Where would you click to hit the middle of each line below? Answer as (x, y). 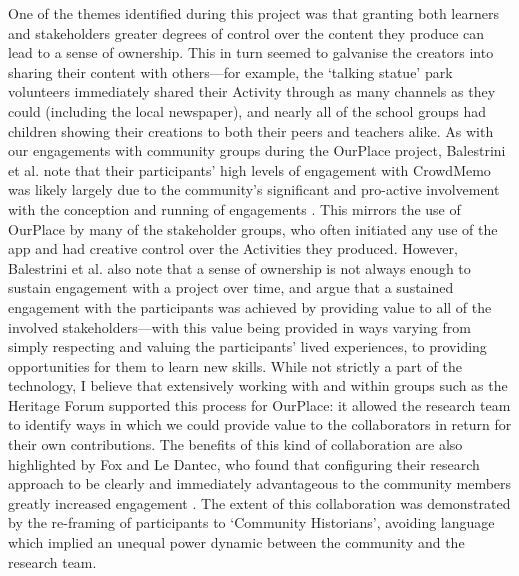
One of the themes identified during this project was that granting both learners (253, 13)
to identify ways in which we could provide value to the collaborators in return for (260, 424)
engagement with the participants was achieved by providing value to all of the (250, 306)
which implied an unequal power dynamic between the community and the (236, 542)
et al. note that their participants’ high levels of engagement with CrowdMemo (249, 169)
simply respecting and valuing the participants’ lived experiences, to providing (247, 346)
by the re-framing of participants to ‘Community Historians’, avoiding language (251, 522)
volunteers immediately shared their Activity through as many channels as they (252, 91)
